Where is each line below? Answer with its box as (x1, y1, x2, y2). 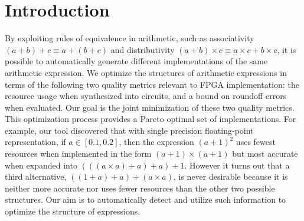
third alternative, (5, 170, 67, 183)
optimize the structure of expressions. (5, 205, 140, 217)
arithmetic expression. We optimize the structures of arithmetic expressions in (5, 66, 287, 78)
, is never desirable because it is (173, 170, 288, 183)
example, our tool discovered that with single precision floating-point (5, 124, 254, 136)
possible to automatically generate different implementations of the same (5, 55, 268, 67)
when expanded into (5, 159, 77, 171)
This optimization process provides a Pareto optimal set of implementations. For (5, 113, 296, 125)
